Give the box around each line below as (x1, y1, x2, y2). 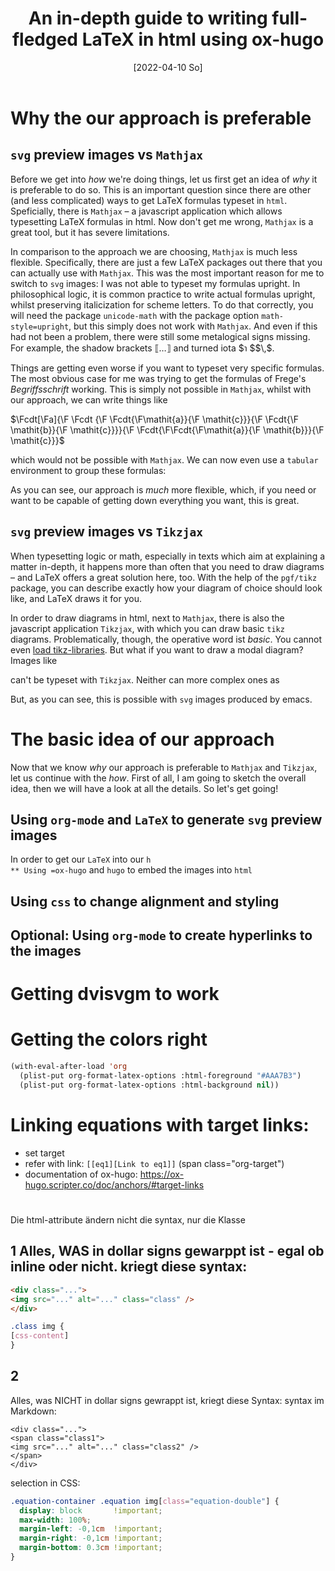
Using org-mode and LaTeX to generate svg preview (10, 811, 323, 828)
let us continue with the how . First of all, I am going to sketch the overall (10, 772, 307, 784)
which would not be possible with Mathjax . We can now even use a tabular (10, 453, 319, 466)
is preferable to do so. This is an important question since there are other (10, 183, 312, 196)
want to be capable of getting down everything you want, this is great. (10, 494, 300, 506)
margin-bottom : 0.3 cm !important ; (19, 1543, 163, 1553)
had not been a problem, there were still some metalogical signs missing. (10, 330, 311, 342)
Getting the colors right (10, 1028, 208, 1051)
